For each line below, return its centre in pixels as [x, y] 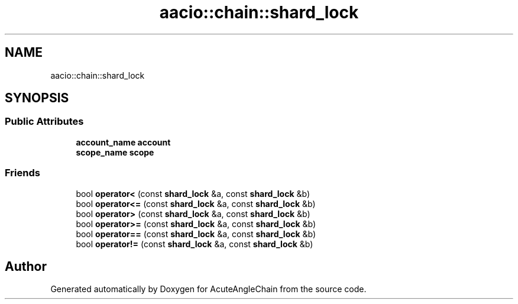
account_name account [123, 142]
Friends [22, 173]
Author [26, 266]
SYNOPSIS [37, 98]
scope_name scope [115, 152]
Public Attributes [44, 122]
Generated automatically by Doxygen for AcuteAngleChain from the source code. [208, 289]
